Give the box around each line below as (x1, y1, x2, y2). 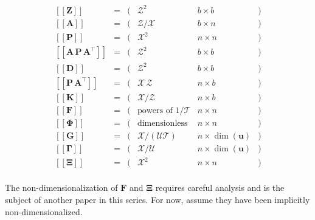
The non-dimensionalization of (5, 181, 118, 194)
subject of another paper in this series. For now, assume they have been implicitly (5, 193, 310, 205)
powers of (137, 106, 173, 115)
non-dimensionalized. (5, 205, 83, 218)
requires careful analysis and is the (155, 181, 285, 194)
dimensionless (137, 119, 188, 128)
